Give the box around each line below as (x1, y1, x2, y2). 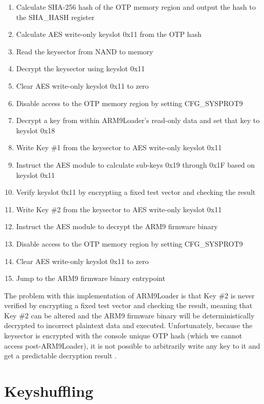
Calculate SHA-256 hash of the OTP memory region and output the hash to (16, 2, 256, 12)
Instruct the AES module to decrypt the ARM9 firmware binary (16, 221, 218, 232)
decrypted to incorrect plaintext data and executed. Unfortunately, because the (4, 320, 253, 331)
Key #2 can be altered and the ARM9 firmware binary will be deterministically (4, 310, 255, 320)
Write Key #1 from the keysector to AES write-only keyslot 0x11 (16, 142, 222, 153)
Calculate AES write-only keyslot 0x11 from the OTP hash (16, 29, 202, 39)
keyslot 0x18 (16, 125, 55, 135)
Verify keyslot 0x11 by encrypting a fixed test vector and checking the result (16, 187, 256, 197)
